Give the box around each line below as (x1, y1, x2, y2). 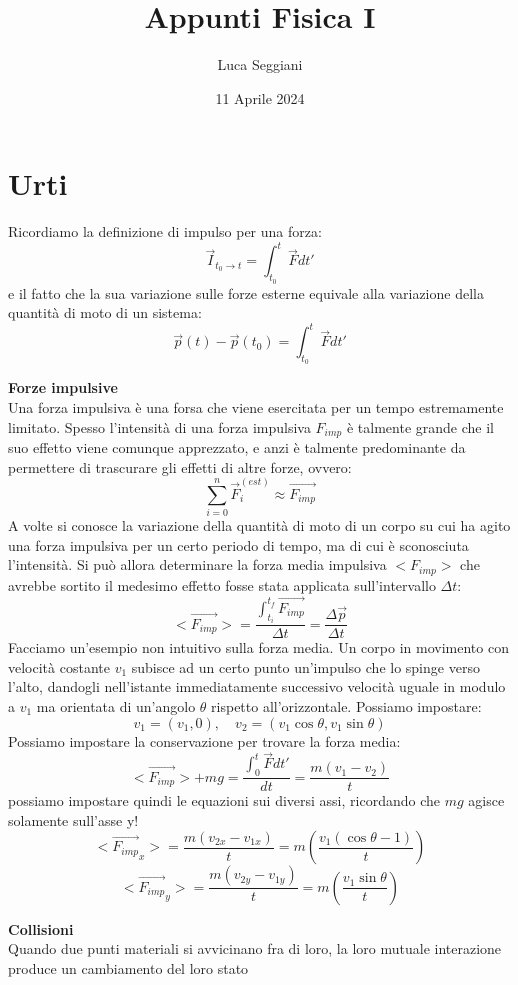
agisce (468, 790, 505, 811)
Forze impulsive (8, 377, 118, 398)
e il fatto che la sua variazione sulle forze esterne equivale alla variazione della (8, 282, 484, 303)
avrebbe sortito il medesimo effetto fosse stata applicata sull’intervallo (8, 574, 436, 595)
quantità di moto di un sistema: (8, 302, 202, 323)
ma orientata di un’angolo (36, 695, 196, 716)
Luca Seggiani (217, 54, 303, 75)
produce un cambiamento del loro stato (8, 958, 249, 978)
